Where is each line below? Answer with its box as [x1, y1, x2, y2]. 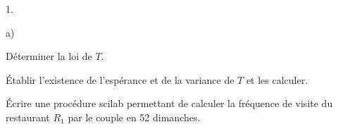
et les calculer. [246, 72, 308, 87]
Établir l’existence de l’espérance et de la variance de [6, 72, 234, 87]
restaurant [6, 109, 50, 124]
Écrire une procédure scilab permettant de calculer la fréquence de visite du [6, 96, 333, 111]
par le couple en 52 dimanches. [68, 109, 201, 124]
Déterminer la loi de [6, 49, 92, 63]
